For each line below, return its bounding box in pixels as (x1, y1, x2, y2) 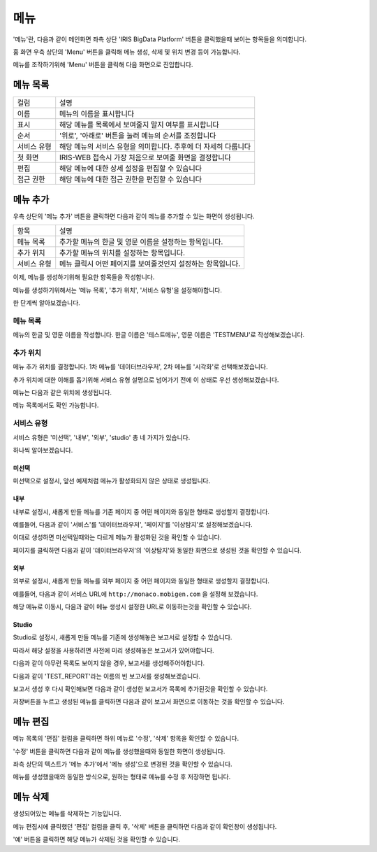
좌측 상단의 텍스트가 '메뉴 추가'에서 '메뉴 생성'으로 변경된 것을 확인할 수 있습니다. (13, 760, 233, 769)
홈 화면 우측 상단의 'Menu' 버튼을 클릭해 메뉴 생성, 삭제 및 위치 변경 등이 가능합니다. (13, 48, 241, 56)
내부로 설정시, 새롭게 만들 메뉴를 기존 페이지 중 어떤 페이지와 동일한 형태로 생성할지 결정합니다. (13, 507, 270, 516)
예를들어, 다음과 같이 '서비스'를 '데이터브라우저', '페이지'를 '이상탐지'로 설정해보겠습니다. (13, 520, 253, 529)
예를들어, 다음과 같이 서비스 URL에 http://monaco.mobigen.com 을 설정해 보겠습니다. (13, 590, 258, 598)
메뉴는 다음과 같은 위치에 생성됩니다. (13, 388, 112, 397)
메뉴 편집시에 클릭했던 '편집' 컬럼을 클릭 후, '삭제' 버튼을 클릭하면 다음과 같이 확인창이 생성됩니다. (13, 822, 277, 830)
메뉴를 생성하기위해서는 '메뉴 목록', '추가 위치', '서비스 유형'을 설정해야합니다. (13, 285, 223, 294)
